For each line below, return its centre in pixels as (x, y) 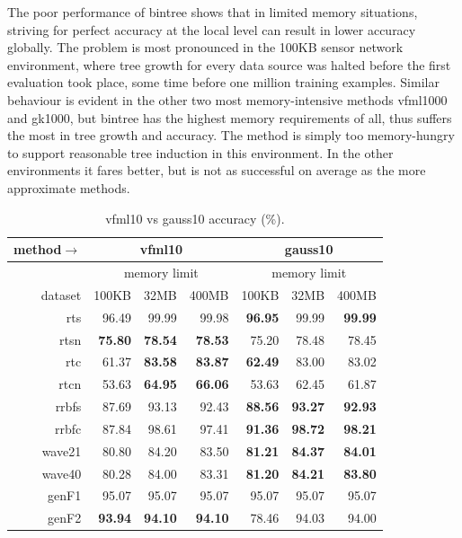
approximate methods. (69, 187)
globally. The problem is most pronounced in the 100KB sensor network (205, 47)
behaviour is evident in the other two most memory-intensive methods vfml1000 (227, 99)
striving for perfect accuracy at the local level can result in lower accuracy (212, 29)
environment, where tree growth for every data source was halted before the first (229, 64)
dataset (61, 294)
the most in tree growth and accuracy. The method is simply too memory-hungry (231, 135)
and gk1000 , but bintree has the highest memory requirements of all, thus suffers (230, 117)
